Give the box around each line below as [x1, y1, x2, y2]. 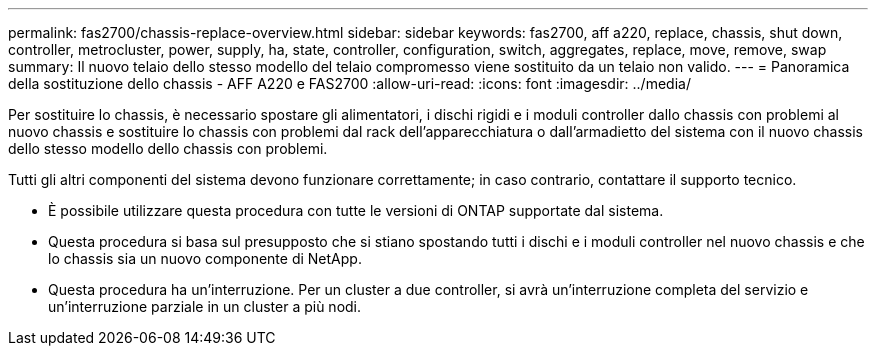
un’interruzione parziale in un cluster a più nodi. [48, 298, 362, 315]
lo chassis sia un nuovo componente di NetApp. [48, 250, 362, 267]
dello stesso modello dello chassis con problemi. [8, 140, 328, 157]
